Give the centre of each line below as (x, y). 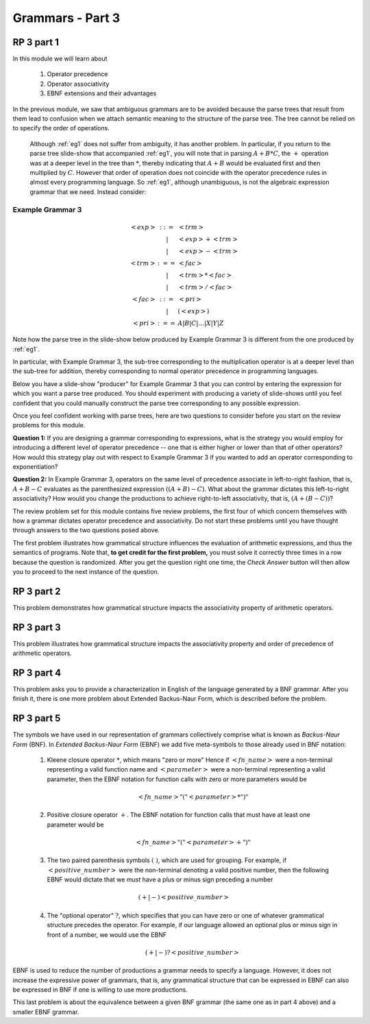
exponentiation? (35, 466)
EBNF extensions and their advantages (102, 93)
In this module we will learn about (60, 59)
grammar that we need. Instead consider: (88, 191)
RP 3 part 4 (37, 672)
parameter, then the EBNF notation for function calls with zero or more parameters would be (177, 779)
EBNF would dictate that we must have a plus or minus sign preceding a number (160, 880)
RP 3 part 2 (37, 591)
